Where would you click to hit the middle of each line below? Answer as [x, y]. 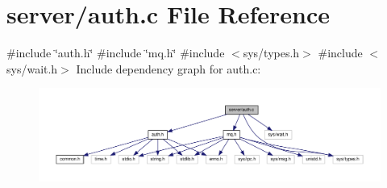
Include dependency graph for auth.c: [169, 68]
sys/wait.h [32, 68]
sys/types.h [271, 53]
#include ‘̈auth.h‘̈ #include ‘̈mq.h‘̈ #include [116, 53]
